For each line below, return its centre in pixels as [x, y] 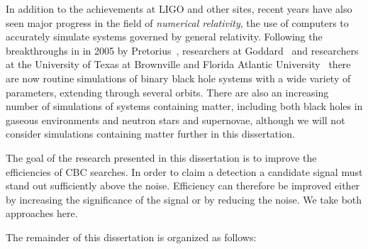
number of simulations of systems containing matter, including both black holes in [184, 106]
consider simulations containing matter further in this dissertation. [150, 134]
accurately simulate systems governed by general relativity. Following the [164, 37]
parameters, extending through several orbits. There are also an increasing [167, 92]
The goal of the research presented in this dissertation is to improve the [161, 157]
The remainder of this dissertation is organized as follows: [131, 237]
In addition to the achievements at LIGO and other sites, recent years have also [179, 9]
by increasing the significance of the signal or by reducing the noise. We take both [184, 199]
